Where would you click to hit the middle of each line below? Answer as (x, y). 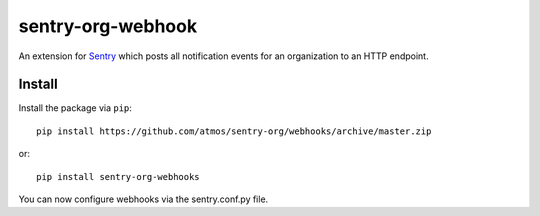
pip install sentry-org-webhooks (118, 176)
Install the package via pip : (75, 108)
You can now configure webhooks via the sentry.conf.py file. (143, 199)
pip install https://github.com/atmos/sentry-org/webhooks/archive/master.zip (234, 131)
